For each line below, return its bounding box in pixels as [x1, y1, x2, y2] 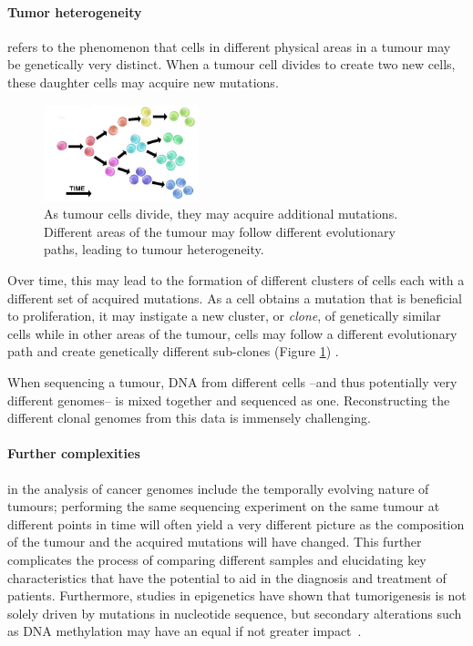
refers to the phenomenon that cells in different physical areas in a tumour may [7, 36, 451, 56]
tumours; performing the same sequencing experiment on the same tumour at [7, 497, 440, 516]
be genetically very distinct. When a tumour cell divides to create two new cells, [7, 55, 456, 74]
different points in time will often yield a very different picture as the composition [7, 514, 465, 533]
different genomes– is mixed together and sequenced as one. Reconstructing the [7, 390, 450, 409]
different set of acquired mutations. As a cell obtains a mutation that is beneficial [7, 288, 462, 307]
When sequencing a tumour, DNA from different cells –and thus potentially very [7, 372, 458, 391]
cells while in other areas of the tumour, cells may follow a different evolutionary [7, 323, 458, 343]
